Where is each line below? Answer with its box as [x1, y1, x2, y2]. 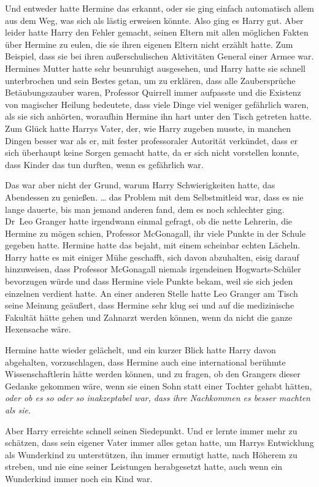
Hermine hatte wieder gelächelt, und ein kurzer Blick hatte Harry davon [5, 343, 276, 356]
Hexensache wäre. [5, 323, 71, 336]
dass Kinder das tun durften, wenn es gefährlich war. [5, 158, 204, 171]
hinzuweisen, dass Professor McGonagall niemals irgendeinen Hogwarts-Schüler [5, 263, 301, 275]
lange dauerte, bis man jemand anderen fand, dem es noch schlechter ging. [5, 202, 285, 215]
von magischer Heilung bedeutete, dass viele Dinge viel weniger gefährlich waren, [5, 98, 309, 110]
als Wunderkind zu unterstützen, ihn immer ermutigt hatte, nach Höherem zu [5, 448, 298, 461]
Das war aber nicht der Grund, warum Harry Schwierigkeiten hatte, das [5, 178, 275, 191]
